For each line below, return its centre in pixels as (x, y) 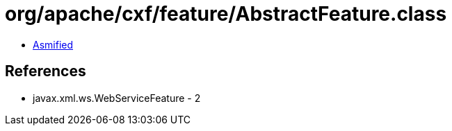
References (46, 71)
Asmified (53, 44)
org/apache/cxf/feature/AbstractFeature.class (226, 14)
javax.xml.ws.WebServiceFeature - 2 (117, 98)
